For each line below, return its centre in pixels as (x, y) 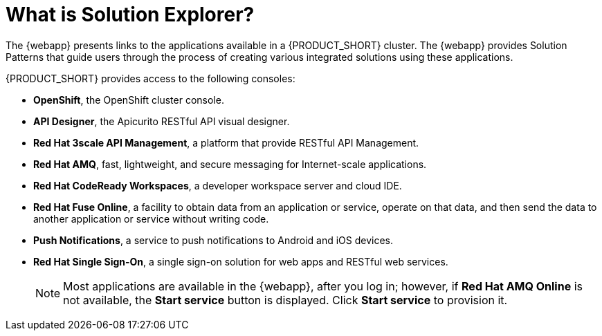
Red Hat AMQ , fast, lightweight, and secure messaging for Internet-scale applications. (230, 164)
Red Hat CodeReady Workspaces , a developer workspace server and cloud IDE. (218, 185)
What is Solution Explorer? (130, 15)
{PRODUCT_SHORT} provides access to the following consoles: (150, 78)
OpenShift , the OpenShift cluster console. (129, 100)
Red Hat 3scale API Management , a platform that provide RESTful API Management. (226, 142)
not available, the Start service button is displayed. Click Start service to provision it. (285, 300)
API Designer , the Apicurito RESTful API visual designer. (162, 121)
